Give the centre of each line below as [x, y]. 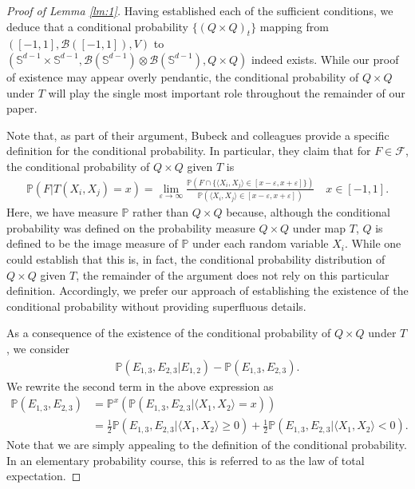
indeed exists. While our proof [325, 59]
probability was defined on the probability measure [131, 227]
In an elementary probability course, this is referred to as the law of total [186, 460]
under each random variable [261, 243]
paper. [22, 108]
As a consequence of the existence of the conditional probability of [169, 333]
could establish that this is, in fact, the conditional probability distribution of [196, 258]
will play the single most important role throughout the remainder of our [227, 92]
